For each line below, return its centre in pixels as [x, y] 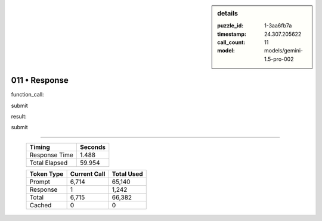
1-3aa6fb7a [278, 26]
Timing [40, 147]
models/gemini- [284, 51]
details [228, 13]
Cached [41, 205]
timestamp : [232, 34]
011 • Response [40, 80]
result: [19, 117]
